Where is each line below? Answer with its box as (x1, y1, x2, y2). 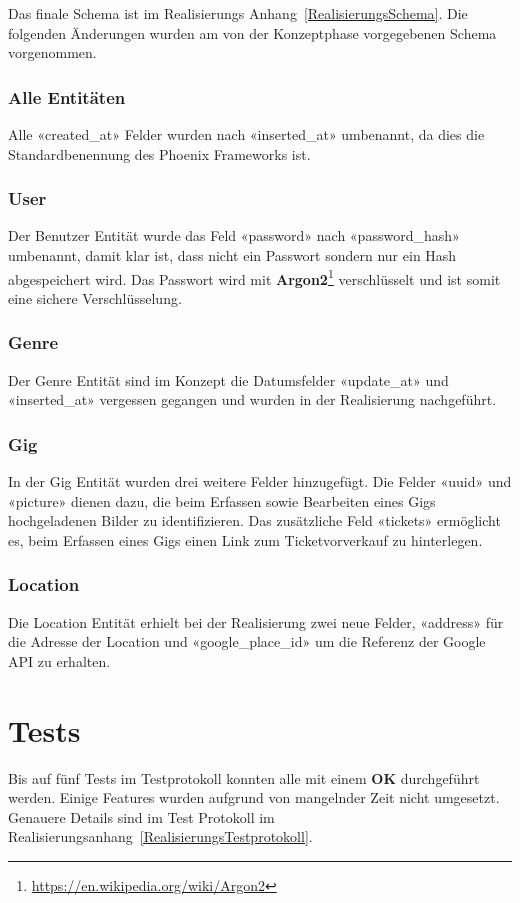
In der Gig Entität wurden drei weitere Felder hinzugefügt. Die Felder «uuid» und (8, 471, 512, 492)
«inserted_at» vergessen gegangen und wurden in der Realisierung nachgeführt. (8, 389, 497, 410)
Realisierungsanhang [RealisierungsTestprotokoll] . (8, 826, 313, 847)
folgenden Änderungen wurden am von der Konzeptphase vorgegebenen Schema (8, 22, 497, 43)
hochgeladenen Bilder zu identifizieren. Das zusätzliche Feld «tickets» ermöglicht (8, 510, 501, 531)
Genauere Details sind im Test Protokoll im (8, 806, 275, 827)
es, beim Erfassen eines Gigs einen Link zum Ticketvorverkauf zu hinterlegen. (8, 529, 483, 550)
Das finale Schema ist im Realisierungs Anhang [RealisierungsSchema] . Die (8, 3, 468, 23)
